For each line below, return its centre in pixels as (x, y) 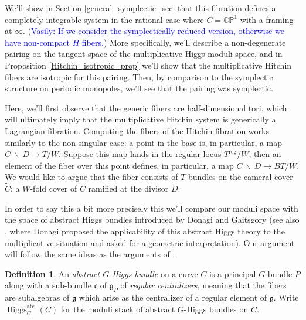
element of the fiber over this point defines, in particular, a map (119, 165)
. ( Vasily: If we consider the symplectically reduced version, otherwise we (154, 31)
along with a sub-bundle (48, 285)
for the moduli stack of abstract (118, 309)
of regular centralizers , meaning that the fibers (203, 285)
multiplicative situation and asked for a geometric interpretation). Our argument (150, 242)
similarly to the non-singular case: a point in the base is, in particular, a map (144, 142)
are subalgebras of (37, 297)
